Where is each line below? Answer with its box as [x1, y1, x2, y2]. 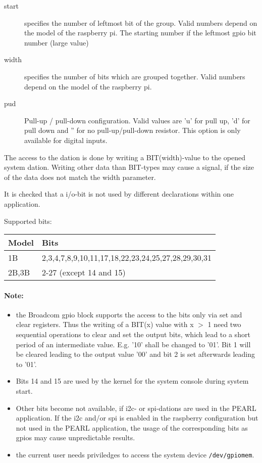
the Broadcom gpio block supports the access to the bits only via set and [16, 309, 242, 319]
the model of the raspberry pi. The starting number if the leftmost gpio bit [24, 27, 256, 38]
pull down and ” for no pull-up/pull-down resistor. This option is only [24, 125, 241, 135]
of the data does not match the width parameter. [4, 171, 156, 182]
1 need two [207, 319, 241, 330]
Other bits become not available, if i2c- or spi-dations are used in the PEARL [16, 402, 256, 413]
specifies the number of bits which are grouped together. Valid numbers [24, 71, 245, 81]
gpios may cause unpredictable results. [16, 432, 135, 443]
